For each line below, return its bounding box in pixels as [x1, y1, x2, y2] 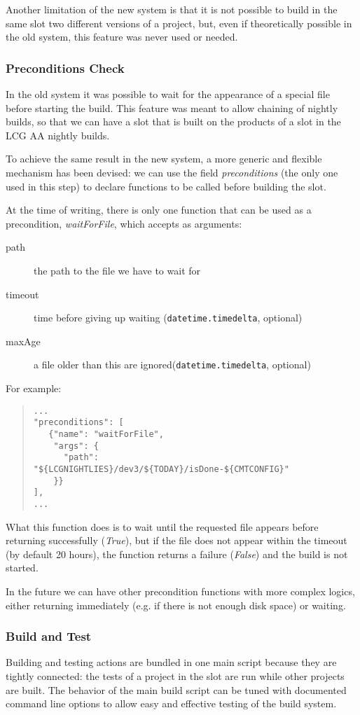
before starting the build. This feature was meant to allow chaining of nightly [6, 100, 338, 115]
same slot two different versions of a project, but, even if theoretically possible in [6, 15, 352, 30]
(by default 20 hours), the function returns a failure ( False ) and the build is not [6, 546, 348, 561]
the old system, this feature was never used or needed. [6, 29, 238, 44]
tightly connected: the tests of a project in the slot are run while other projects [6, 668, 345, 683]
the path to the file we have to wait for [34, 263, 201, 277]
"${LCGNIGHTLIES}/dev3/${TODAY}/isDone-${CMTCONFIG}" [33, 464, 289, 474]
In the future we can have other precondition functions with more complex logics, [6, 583, 355, 598]
